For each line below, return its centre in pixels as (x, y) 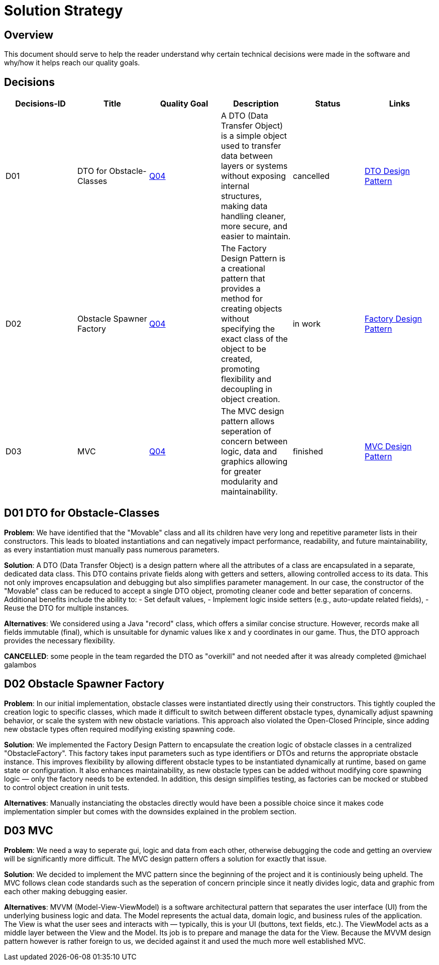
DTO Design (387, 171)
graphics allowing (254, 462)
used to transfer (251, 146)
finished (308, 452)
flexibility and (246, 379)
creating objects (251, 309)
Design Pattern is (253, 259)
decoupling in (246, 389)
